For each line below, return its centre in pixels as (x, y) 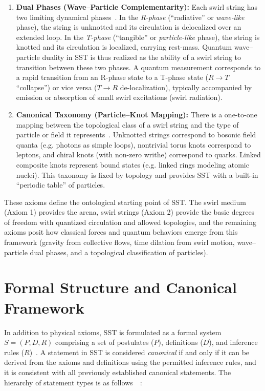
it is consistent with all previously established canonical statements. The (118, 372)
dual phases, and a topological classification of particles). (119, 252)
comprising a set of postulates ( (105, 342)
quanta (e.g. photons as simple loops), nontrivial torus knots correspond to (134, 144)
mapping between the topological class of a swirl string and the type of (127, 124)
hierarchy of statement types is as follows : (73, 382)
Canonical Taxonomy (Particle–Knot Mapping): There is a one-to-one (137, 114)
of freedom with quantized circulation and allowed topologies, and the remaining (130, 222)
